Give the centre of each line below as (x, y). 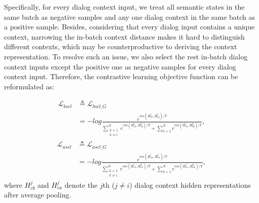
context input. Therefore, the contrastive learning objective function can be (121, 76)
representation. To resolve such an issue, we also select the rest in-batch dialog (126, 56)
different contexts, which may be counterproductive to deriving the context (121, 46)
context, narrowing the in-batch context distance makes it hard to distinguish (124, 36)
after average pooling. (38, 195)
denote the (81, 184)
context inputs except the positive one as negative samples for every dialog (120, 66)
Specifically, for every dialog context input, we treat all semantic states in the (124, 7)
